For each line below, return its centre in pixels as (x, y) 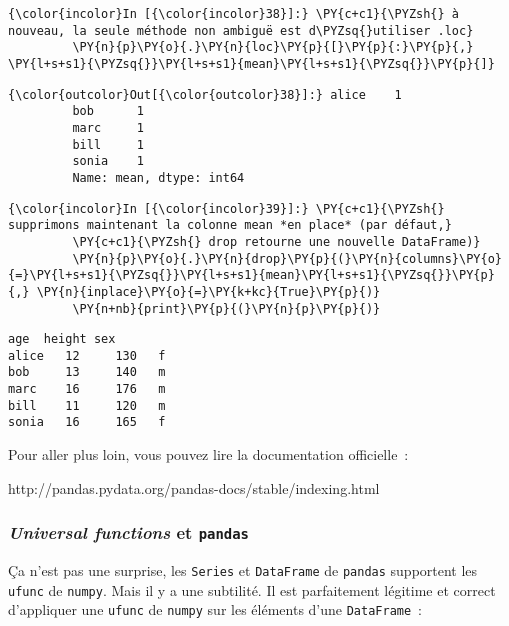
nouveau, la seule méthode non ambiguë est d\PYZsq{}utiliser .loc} (241, 30)
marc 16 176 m (87, 389)
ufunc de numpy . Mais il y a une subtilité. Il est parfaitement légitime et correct (252, 589)
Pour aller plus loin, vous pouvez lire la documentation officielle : (208, 454)
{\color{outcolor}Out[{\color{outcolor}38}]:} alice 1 (205, 94)
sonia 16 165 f (87, 422)
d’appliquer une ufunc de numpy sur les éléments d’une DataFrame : (215, 609)
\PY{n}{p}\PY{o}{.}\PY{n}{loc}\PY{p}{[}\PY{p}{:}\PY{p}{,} (273, 47)
